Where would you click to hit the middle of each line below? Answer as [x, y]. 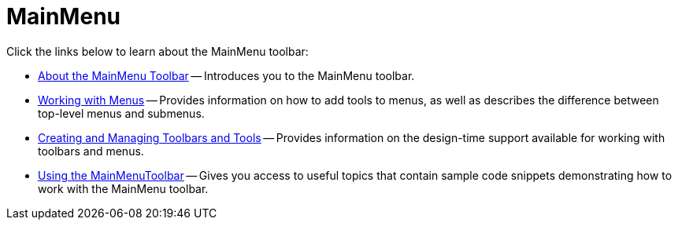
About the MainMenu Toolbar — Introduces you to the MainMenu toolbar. [226, 75]
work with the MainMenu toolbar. [123, 188]
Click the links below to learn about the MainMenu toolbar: [157, 51]
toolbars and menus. [91, 151]
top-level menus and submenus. [121, 113]
